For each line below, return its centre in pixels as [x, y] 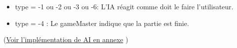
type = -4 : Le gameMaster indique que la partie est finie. [102, 23]
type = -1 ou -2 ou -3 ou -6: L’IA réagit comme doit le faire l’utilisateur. [124, 6]
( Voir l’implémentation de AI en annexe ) [66, 39]
